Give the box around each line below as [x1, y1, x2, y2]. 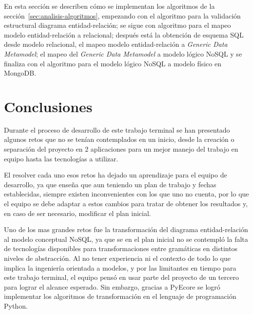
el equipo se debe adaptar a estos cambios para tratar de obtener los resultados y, [4, 198, 248, 209]
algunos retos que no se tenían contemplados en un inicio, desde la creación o [4, 134, 234, 144]
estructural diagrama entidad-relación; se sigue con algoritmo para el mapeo [4, 20, 231, 30]
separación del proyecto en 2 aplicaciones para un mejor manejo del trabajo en [4, 144, 238, 154]
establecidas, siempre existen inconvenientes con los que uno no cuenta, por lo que [4, 189, 249, 199]
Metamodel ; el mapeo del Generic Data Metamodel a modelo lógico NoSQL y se [4, 48, 242, 59]
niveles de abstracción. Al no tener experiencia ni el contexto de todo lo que [4, 253, 231, 263]
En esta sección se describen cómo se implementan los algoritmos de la [4, 1, 215, 11]
